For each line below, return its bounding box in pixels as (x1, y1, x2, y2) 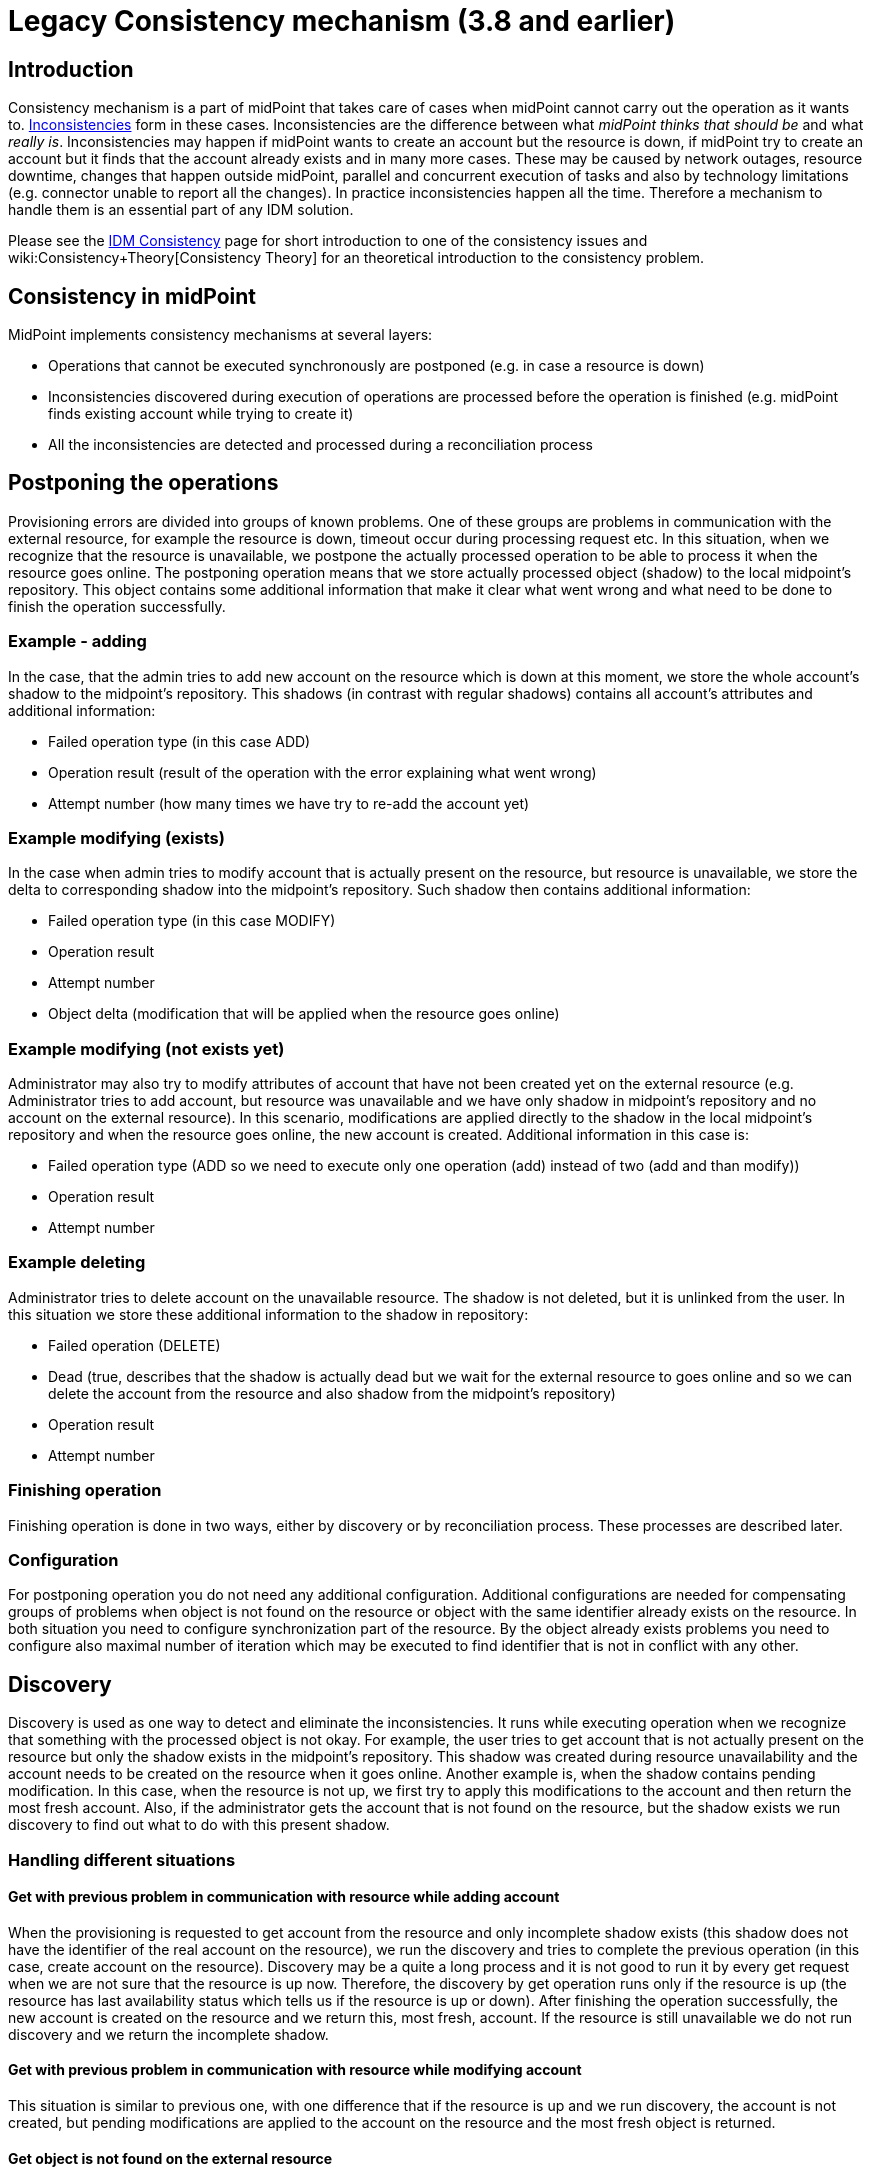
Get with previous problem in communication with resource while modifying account (8, 2061, 582, 2079)
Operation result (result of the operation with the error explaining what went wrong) (48, 763, 597, 781)
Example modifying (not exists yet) (8, 1038, 285, 1059)
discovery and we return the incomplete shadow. (8, 2025, 329, 2043)
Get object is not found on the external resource (8, 2149, 333, 2167)
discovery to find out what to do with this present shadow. (8, 1816, 390, 1834)
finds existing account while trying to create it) (48, 405, 354, 423)
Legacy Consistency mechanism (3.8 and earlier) (8, 4, 676, 38)
